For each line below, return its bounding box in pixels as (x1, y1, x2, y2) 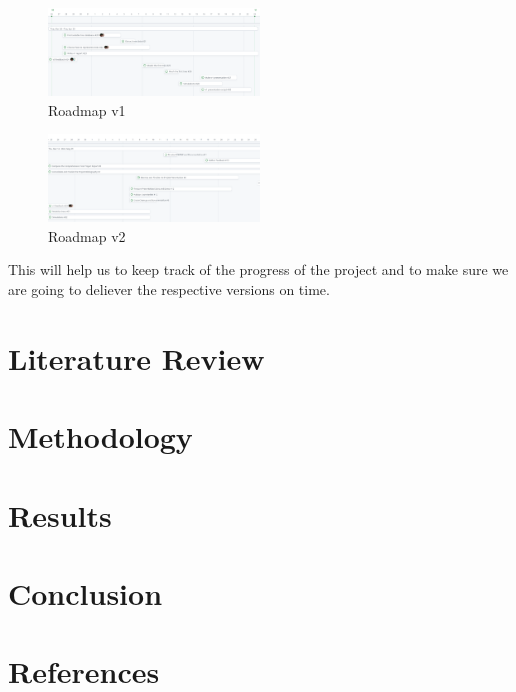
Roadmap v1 (48, 99, 126, 120)
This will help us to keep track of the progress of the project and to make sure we (8, 259, 509, 280)
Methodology (8, 416, 193, 457)
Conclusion (8, 572, 163, 613)
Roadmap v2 (48, 225, 126, 246)
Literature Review (8, 337, 265, 378)
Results (8, 494, 112, 535)
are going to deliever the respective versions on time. (8, 279, 330, 300)
